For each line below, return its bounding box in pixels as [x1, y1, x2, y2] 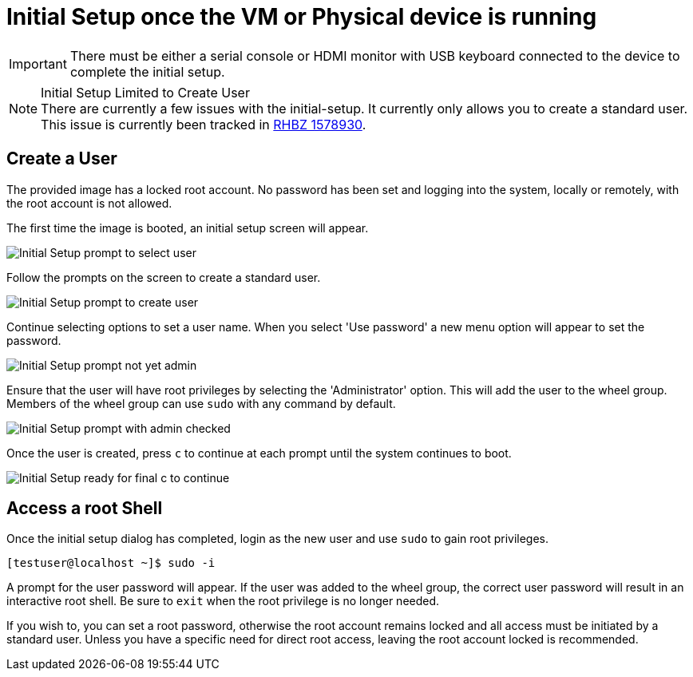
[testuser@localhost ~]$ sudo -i [6, 556, 216, 570]
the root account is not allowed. [6, 196, 172, 210]
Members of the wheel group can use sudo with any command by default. [6, 396, 396, 410]
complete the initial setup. [69, 63, 225, 80]
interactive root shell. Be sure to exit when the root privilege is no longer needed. [6, 594, 440, 608]
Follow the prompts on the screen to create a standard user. [6, 270, 321, 284]
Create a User [6, 148, 117, 169]
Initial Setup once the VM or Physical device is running [6, 3, 597, 30]
